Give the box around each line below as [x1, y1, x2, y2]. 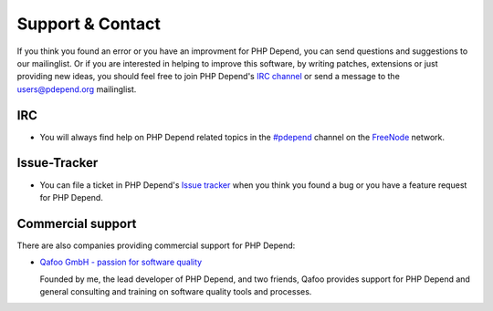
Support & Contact [16, 14, 162, 34]
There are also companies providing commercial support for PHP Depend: [16, 240, 296, 251]
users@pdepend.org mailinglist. [16, 83, 137, 95]
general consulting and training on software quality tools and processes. [39, 286, 312, 296]
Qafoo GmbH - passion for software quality [39, 256, 203, 268]
